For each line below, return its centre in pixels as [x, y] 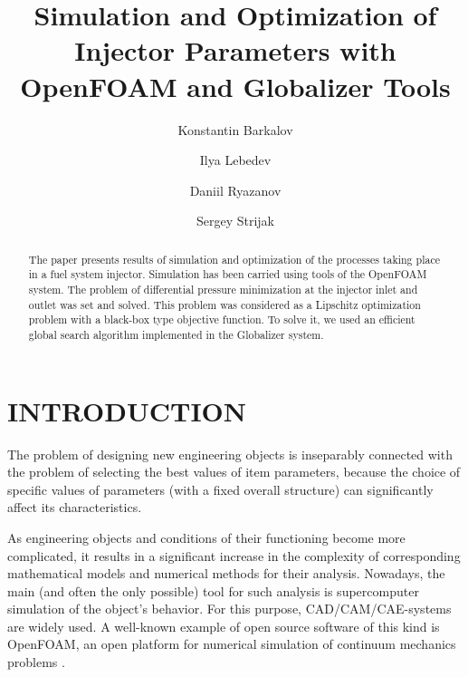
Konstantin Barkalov [235, 129]
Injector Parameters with [235, 50]
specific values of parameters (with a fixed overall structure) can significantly [220, 489]
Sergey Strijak [235, 221]
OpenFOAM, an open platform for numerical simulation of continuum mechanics [232, 644]
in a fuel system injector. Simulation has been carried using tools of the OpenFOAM [228, 274]
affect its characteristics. [75, 507]
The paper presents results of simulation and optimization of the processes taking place [234, 259]
